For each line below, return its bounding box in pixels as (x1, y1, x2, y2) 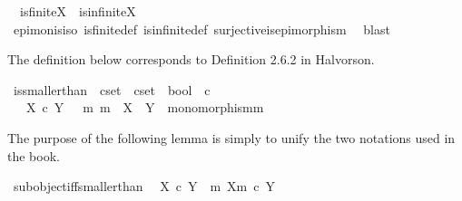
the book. (7, 146, 60, 165)
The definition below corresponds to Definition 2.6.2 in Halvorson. (7, 50, 375, 69)
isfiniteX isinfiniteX (19, 2, 136, 20)
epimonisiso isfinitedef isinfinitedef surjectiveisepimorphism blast (13, 19, 390, 38)
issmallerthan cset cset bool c (13, 80, 211, 99)
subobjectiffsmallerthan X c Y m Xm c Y (13, 177, 275, 196)
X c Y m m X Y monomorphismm (25, 98, 264, 117)
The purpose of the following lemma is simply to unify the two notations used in (7, 128, 456, 147)
